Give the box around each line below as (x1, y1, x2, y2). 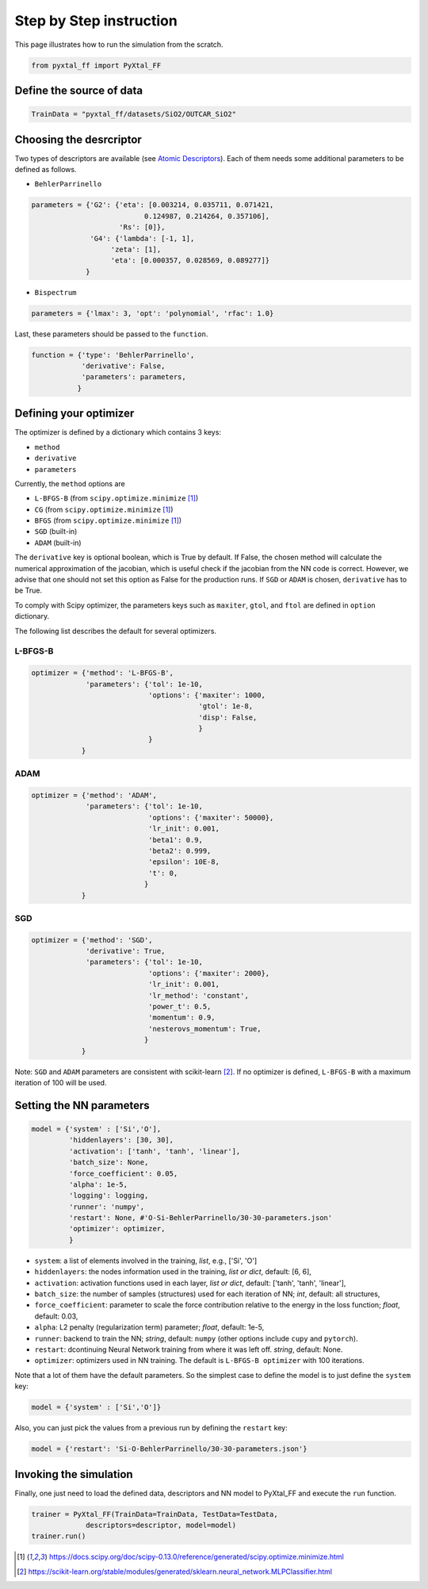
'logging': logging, (68, 1191, 149, 1200)
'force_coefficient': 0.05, (68, 1169, 178, 1178)
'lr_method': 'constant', (147, 991, 249, 1000)
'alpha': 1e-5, (68, 1180, 128, 1189)
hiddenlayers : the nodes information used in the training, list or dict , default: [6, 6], (34, 1267, 312, 1276)
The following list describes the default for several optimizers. (14, 626, 217, 635)
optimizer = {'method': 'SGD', (31, 935, 154, 944)
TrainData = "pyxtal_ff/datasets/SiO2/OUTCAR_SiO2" (31, 109, 237, 119)
